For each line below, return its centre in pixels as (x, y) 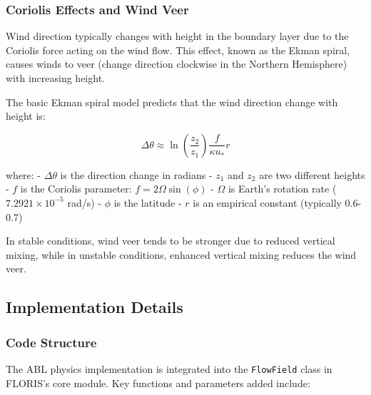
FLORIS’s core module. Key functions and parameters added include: (158, 383)
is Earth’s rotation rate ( (282, 189)
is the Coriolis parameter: (76, 189)
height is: (26, 116)
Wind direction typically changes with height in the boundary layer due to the (177, 36)
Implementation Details (95, 307)
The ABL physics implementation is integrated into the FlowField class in (169, 368)
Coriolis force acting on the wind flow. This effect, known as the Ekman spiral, (178, 50)
